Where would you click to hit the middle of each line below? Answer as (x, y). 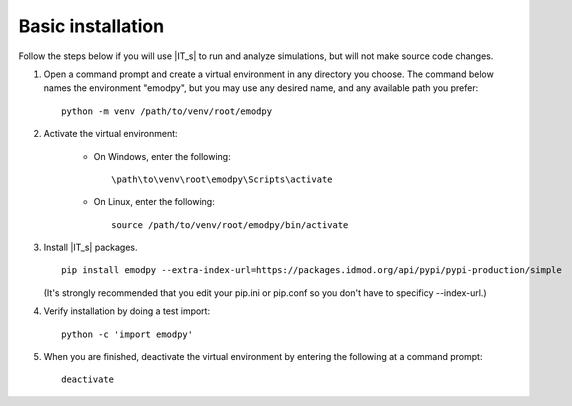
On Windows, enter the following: (162, 156)
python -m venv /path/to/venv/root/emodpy (167, 111)
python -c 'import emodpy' (127, 334)
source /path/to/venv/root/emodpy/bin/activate (230, 224)
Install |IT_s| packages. (90, 247)
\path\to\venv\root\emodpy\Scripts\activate (222, 179)
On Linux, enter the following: (154, 202)
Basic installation (91, 26)
